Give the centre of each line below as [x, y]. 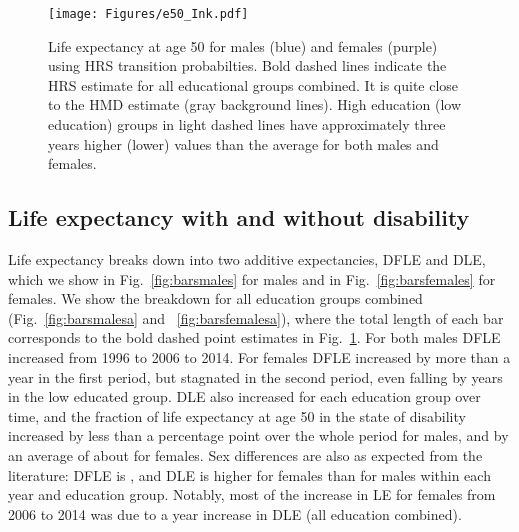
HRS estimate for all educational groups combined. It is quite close [253, 84]
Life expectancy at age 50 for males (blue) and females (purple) [243, 45]
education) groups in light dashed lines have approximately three [247, 124]
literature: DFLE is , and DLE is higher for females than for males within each [249, 474]
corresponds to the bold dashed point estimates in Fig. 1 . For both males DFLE [254, 337]
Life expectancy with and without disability [239, 217]
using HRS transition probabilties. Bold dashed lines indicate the [247, 65]
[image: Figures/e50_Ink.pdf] [148, 14]
